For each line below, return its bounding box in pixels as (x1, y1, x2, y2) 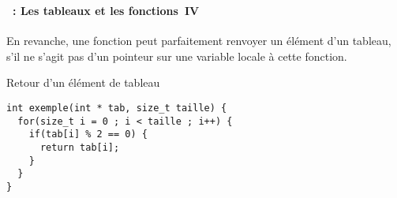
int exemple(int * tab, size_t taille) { (6, 102, 227, 114)
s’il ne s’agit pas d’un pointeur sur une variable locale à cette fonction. (6, 47, 347, 64)
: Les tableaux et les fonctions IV (13, 2, 200, 18)
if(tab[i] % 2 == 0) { (28, 129, 148, 140)
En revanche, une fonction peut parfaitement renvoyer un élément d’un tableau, (6, 32, 391, 49)
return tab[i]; (39, 141, 120, 153)
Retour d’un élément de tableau (6, 74, 160, 91)
